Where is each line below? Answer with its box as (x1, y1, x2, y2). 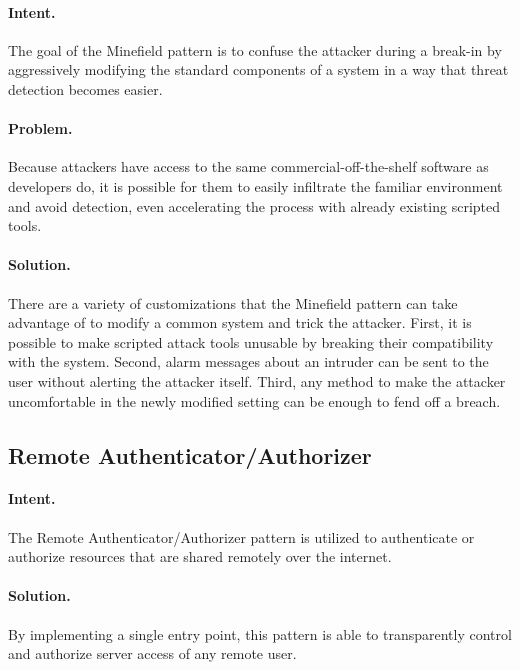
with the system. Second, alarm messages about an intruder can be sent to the (8, 351, 489, 372)
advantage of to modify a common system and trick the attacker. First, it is (8, 312, 472, 333)
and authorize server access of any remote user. (8, 643, 297, 664)
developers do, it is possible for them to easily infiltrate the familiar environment (8, 175, 503, 196)
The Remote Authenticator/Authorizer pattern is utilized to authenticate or (8, 526, 475, 547)
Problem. (8, 118, 73, 139)
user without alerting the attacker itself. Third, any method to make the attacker (8, 370, 506, 391)
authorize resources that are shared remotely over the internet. (8, 546, 392, 567)
